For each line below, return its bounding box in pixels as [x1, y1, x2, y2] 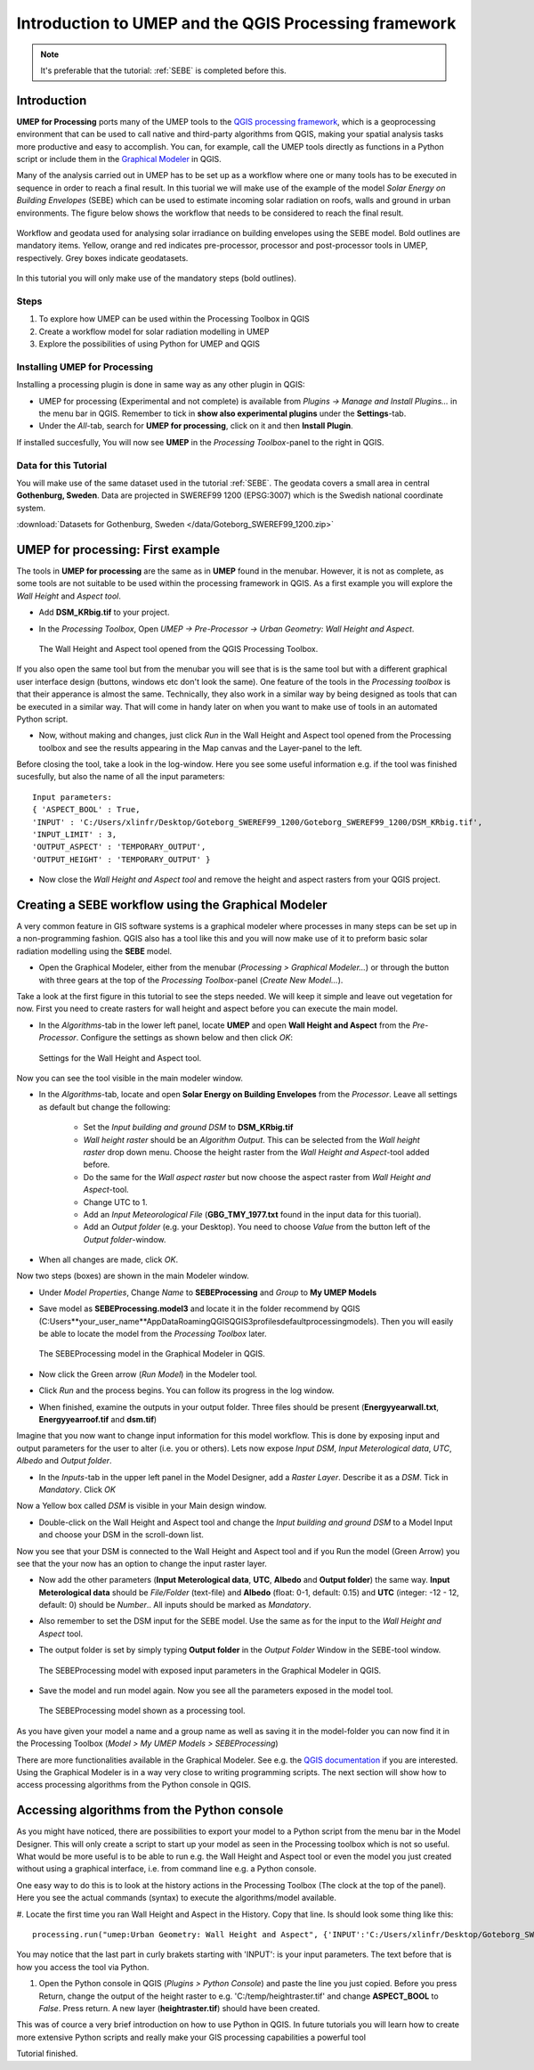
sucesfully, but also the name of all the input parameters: [16, 771, 226, 782]
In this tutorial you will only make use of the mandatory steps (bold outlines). [16, 273, 297, 284]
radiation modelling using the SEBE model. [16, 945, 173, 957]
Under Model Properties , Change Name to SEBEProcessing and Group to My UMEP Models [38, 1287, 377, 1298]
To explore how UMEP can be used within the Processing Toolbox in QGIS [38, 314, 311, 324]
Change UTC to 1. [83, 1196, 149, 1207]
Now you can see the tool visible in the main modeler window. [16, 1073, 244, 1083]
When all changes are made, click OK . [38, 1254, 178, 1265]
